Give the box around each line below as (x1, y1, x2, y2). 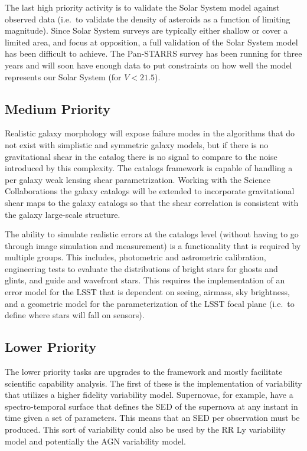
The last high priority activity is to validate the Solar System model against (5, 1, 280, 13)
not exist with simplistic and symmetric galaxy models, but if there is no (5, 138, 269, 151)
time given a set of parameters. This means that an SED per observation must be (5, 411, 300, 424)
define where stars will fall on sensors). (5, 309, 145, 321)
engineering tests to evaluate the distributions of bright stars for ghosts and (5, 262, 278, 274)
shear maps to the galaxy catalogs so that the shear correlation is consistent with (5, 196, 299, 208)
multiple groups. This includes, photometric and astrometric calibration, (5, 251, 266, 263)
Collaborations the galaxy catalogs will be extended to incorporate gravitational (5, 185, 295, 197)
